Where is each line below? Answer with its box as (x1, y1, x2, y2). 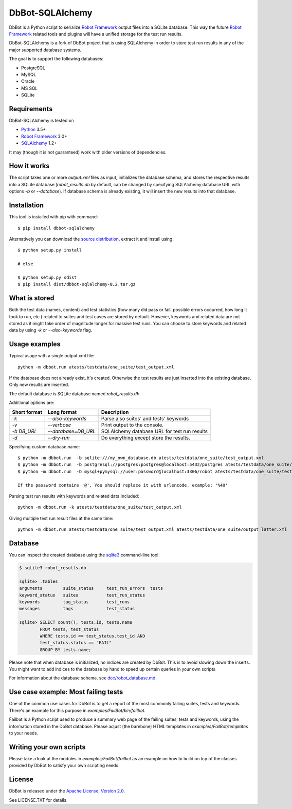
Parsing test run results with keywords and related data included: (9, 493, 140, 499)
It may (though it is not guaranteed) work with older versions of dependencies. (9, 149, 167, 155)
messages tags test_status (19, 606, 135, 612)
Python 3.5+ (21, 127, 46, 133)
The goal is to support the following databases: (9, 56, 104, 62)
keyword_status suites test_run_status (19, 592, 146, 598)
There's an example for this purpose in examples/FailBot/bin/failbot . (9, 707, 146, 713)
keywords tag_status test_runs (19, 599, 130, 604)
